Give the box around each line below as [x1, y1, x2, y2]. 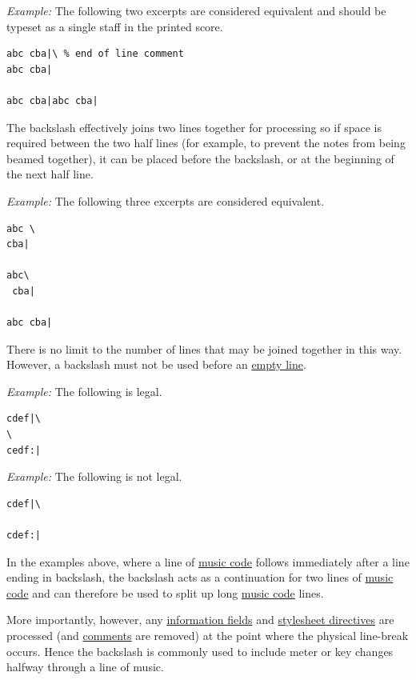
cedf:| [6, 444, 41, 456]
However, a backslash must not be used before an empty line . [6, 356, 306, 373]
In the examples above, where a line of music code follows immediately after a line [6, 553, 410, 570]
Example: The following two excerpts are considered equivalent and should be [6, 2, 386, 18]
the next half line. [6, 166, 94, 182]
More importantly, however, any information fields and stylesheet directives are [6, 611, 394, 628]
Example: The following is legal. [6, 382, 162, 399]
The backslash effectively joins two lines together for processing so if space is [6, 118, 382, 135]
